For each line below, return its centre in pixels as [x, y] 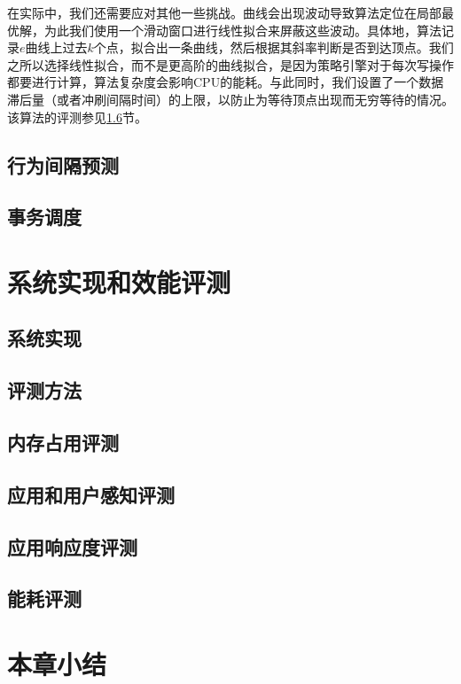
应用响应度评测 [72, 546]
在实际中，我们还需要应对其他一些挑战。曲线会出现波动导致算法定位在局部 [224, 12]
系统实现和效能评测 [119, 281]
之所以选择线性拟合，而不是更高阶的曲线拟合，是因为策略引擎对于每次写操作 [230, 64]
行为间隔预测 [63, 164]
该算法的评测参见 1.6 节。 [77, 117]
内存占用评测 [63, 443]
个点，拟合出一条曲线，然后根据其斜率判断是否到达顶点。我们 [273, 47]
